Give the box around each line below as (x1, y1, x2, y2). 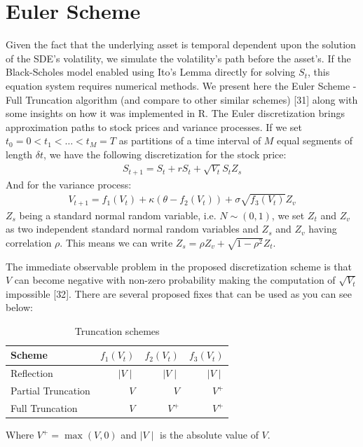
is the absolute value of (159, 427, 259, 442)
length (6, 146, 33, 161)
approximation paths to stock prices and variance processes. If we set (6, 119, 302, 134)
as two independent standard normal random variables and (6, 221, 259, 236)
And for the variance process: (6, 177, 132, 191)
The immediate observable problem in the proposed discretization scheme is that (6, 259, 352, 273)
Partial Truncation (11, 383, 90, 398)
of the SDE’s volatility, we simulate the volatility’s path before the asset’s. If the (6, 50, 351, 65)
